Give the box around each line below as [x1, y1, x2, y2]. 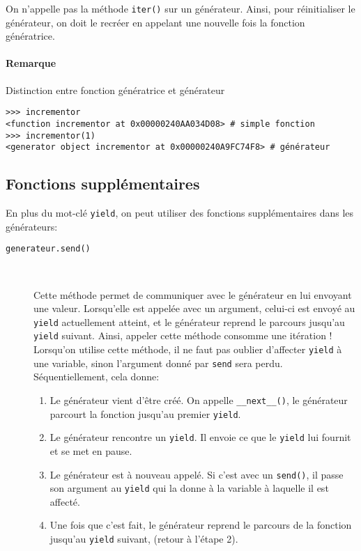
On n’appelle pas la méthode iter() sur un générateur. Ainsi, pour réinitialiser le [6, 1, 355, 15]
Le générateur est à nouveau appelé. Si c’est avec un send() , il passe [49, 467, 344, 481]
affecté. [49, 494, 80, 509]
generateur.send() [6, 244, 91, 254]
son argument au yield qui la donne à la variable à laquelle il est [49, 481, 329, 495]
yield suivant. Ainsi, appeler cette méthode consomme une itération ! [33, 328, 332, 343]
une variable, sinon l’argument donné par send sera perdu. [33, 355, 283, 370]
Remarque [6, 56, 56, 70]
